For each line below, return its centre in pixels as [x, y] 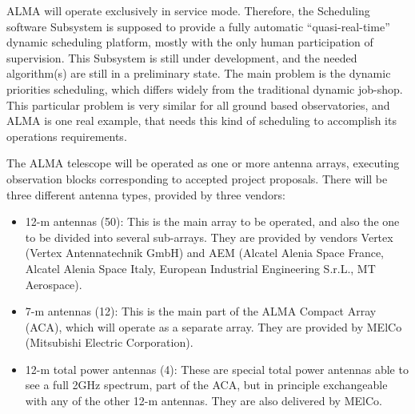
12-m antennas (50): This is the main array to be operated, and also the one [212, 221]
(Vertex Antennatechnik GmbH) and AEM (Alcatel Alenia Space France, [204, 253]
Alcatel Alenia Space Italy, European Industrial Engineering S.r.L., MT [200, 268]
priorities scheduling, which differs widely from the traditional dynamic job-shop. [205, 88]
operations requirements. [67, 136]
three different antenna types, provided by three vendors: [146, 194]
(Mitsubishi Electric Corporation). [109, 342]
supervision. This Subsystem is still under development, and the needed [182, 57]
